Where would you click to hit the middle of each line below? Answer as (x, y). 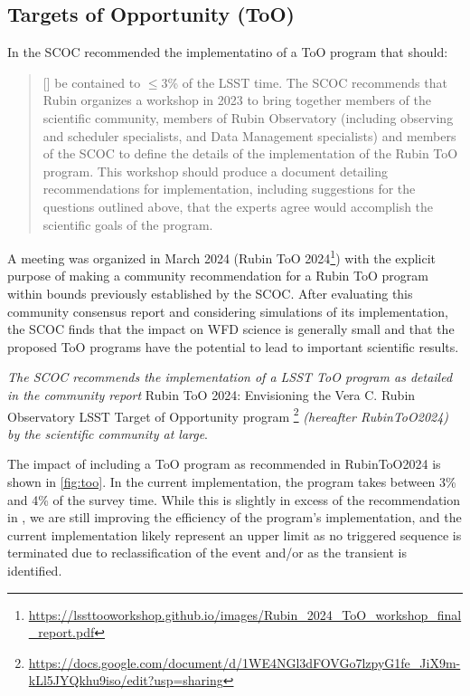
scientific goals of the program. (128, 224)
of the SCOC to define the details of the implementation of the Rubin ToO (250, 153)
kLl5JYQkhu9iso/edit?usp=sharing (126, 680)
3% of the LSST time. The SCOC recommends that (304, 82)
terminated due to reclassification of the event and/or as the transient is (207, 553)
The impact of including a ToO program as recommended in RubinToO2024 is (224, 464)
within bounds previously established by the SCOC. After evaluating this (210, 293)
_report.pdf (61, 632)
